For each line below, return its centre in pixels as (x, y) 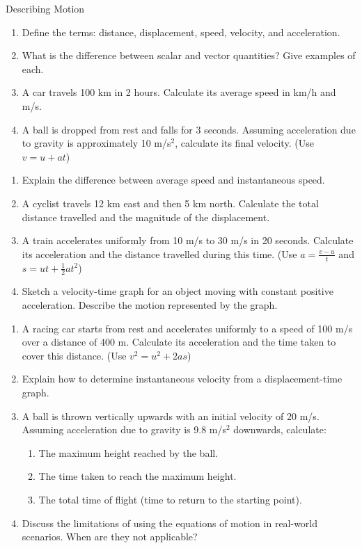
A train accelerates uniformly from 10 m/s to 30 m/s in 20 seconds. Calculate (188, 240)
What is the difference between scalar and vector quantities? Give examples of (189, 55)
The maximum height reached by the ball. (128, 452)
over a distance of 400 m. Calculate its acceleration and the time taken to (179, 342)
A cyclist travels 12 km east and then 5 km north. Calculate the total (170, 203)
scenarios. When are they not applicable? (110, 537)
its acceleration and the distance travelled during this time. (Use (159, 253)
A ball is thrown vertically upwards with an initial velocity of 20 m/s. (171, 416)
